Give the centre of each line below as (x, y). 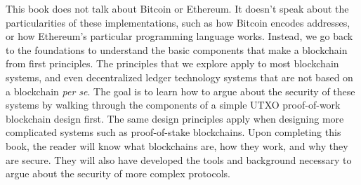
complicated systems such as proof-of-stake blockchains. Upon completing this (173, 132)
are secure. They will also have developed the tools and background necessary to (179, 159)
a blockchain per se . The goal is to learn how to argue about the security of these (180, 91)
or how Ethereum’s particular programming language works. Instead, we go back (179, 36)
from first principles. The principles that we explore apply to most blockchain (172, 63)
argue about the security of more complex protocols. (118, 173)
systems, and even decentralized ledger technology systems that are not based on (179, 77)
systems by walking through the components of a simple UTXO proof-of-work (173, 105)
